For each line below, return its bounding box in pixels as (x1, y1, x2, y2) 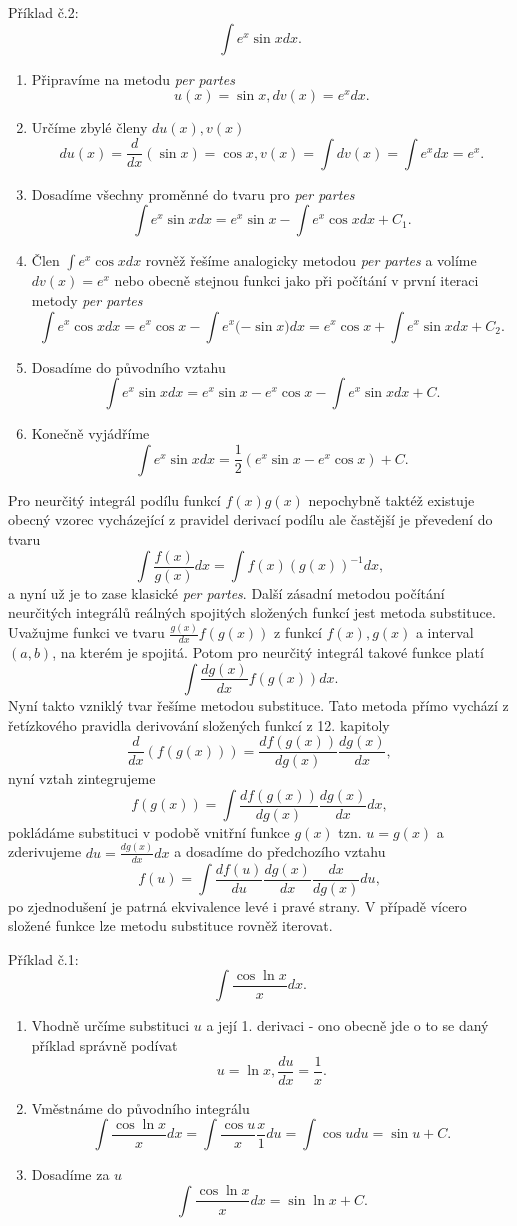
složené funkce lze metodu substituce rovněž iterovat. (8, 915, 333, 936)
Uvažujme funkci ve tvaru (8, 622, 165, 643)
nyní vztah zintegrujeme (8, 768, 156, 789)
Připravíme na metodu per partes (31, 68, 235, 89)
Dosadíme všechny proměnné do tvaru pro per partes (31, 183, 355, 204)
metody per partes (31, 289, 143, 310)
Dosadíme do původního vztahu (31, 356, 226, 377)
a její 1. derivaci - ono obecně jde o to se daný (206, 1015, 489, 1036)
